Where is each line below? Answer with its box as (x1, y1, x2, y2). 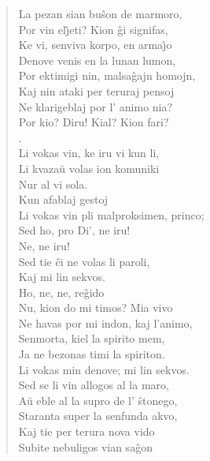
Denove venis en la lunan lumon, (18, 51, 176, 68)
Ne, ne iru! (18, 237, 70, 253)
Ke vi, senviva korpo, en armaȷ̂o (18, 36, 172, 53)
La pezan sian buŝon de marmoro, (18, 6, 182, 21)
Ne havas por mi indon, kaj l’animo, (18, 314, 193, 331)
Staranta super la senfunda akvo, (18, 407, 178, 424)
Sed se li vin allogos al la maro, (18, 377, 169, 393)
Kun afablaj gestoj (18, 191, 109, 208)
